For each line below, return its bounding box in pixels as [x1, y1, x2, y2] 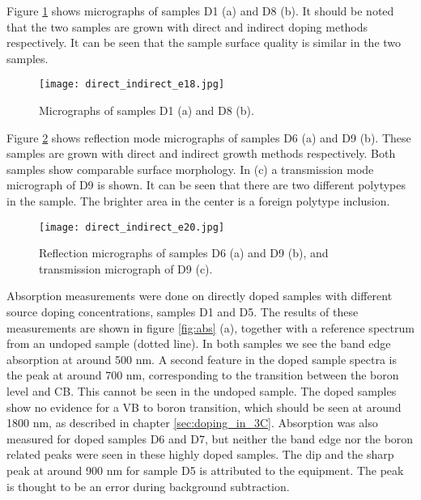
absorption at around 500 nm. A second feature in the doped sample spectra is [6, 350, 397, 367]
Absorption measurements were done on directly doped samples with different [6, 287, 393, 304]
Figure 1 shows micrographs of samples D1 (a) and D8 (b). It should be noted [6, 2, 394, 19]
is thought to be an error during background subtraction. [6, 477, 290, 494]
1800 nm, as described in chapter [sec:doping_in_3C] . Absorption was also [6, 414, 378, 431]
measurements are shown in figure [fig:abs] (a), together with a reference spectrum [6, 319, 415, 336]
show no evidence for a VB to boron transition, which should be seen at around [6, 398, 402, 415]
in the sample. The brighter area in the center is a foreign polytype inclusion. [6, 193, 390, 209]
